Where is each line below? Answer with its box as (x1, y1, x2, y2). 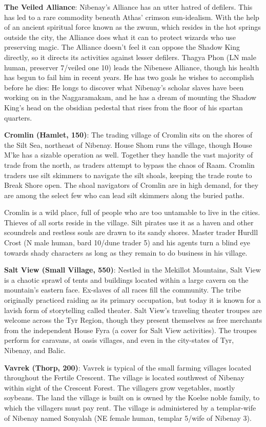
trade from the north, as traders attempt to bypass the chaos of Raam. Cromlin (4, 159, 255, 170)
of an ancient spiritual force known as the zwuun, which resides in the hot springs (4, 22, 261, 32)
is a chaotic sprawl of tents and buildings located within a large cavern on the (4, 274, 249, 285)
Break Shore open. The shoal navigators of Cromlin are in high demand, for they (4, 180, 259, 190)
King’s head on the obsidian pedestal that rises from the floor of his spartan (4, 102, 243, 112)
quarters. (4, 112, 32, 123)
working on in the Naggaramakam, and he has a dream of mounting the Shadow (4, 92, 257, 103)
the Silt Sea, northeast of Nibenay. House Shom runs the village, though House (4, 139, 252, 150)
